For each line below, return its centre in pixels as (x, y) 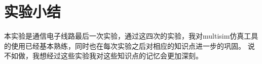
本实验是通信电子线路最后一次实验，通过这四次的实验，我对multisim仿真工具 (131, 36)
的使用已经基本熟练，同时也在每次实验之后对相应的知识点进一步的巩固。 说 (129, 45)
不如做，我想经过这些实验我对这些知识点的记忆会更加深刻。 (103, 56)
